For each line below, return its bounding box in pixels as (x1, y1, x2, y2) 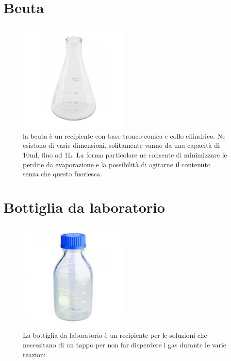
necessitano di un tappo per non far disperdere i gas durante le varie (23, 340, 227, 349)
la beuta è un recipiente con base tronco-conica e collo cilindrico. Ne (23, 130, 226, 141)
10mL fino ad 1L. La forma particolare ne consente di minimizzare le (23, 149, 227, 159)
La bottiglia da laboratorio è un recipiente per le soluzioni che (23, 330, 207, 340)
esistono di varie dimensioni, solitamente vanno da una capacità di (23, 140, 220, 150)
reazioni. (23, 349, 48, 359)
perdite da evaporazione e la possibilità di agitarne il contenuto (23, 159, 211, 169)
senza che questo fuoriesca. (23, 169, 102, 179)
